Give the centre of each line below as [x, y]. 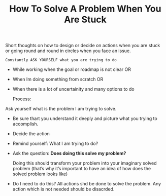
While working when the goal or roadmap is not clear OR [72, 69]
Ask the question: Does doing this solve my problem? [69, 153]
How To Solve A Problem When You [85, 9]
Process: [22, 99]
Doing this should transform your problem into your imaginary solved [85, 163]
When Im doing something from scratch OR [58, 80]
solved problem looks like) [40, 174]
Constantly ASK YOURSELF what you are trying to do [61, 60]
